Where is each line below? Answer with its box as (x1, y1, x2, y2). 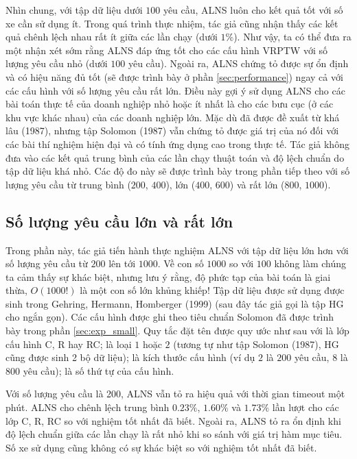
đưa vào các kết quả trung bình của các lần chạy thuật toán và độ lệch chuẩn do (5, 150, 345, 164)
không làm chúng (274, 256, 347, 271)
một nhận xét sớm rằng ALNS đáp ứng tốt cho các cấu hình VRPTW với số (5, 42, 327, 57)
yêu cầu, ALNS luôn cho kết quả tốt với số (163, 3, 343, 16)
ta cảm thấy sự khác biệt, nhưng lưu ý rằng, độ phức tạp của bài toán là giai (5, 269, 331, 284)
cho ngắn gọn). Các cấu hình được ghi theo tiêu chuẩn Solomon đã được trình (5, 310, 334, 324)
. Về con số (157, 256, 204, 271)
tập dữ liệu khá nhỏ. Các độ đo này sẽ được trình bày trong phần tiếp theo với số (5, 164, 350, 178)
